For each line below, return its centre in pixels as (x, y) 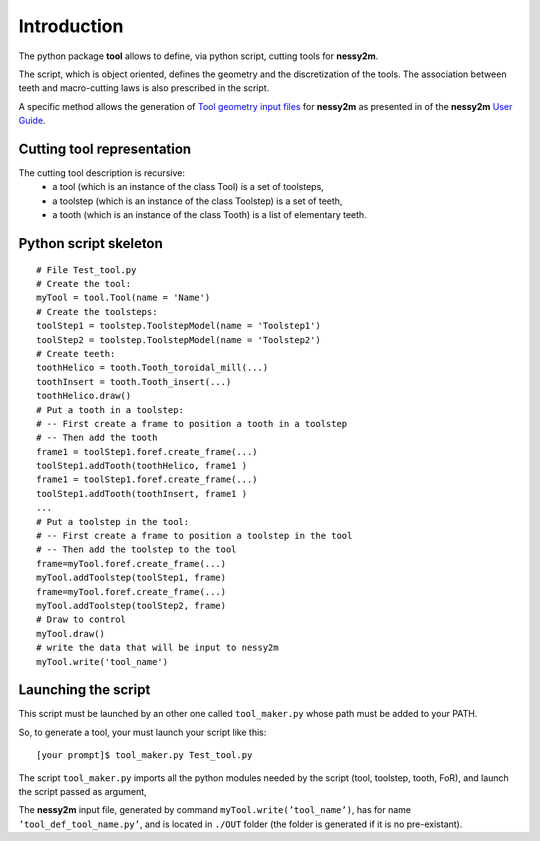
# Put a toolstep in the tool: (113, 521)
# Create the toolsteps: (97, 311)
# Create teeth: (76, 353)
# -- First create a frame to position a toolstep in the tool (194, 536)
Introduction (71, 26)
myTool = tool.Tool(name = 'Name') (123, 298)
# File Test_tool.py (86, 269)
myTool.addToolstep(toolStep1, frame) (131, 578)
